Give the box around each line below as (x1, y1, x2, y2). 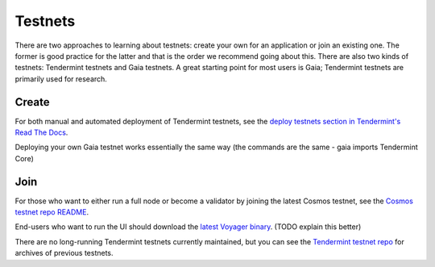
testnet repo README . (14, 207, 89, 217)
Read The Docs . (14, 127, 68, 137)
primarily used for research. (14, 73, 108, 84)
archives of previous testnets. (14, 248, 114, 258)
